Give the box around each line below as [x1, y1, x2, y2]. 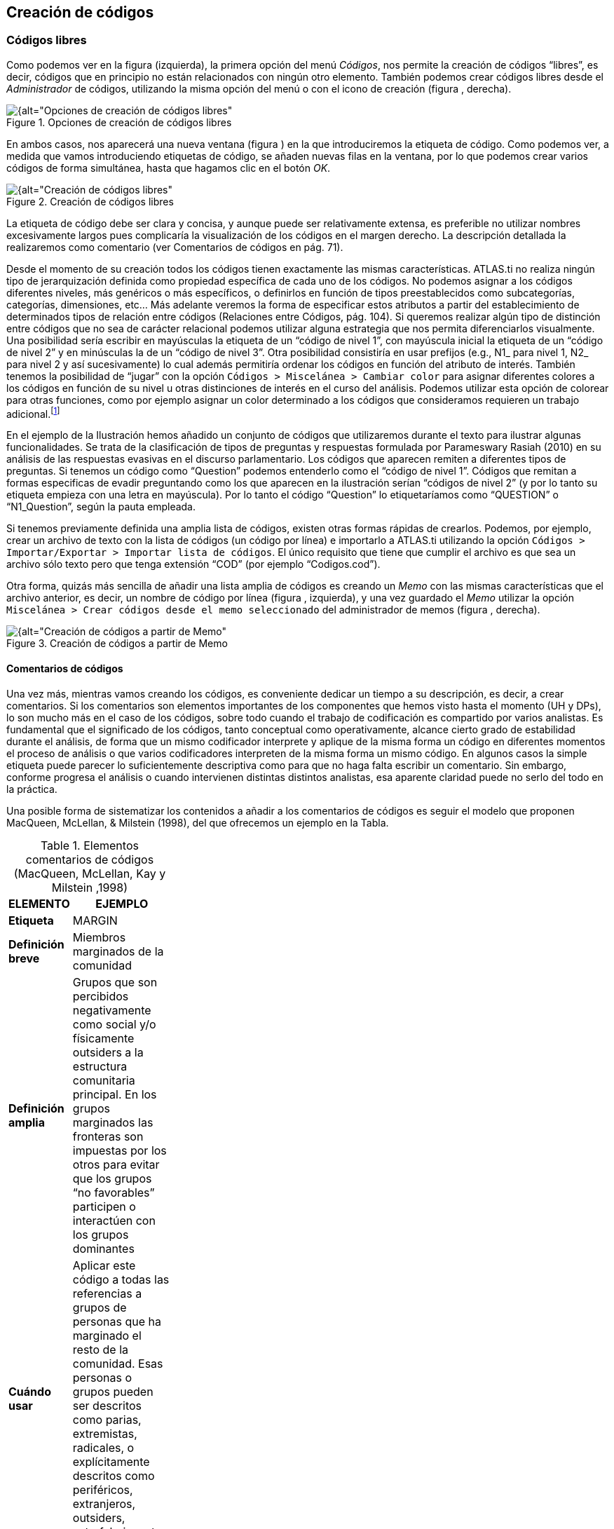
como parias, [72, 1412, 142, 1427]
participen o [72, 1199, 136, 1214]
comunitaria [72, 1073, 135, 1087]
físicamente [72, 1031, 135, 1045]
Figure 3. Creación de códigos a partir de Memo [6, 637, 228, 650]
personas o [72, 1370, 132, 1385]
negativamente [72, 1003, 151, 1017]
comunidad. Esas [72, 1356, 163, 1371]
